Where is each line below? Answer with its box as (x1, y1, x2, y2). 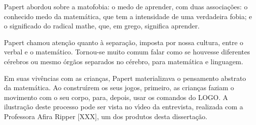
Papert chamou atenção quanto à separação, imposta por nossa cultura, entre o (4, 37, 244, 47)
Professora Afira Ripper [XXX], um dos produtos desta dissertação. (4, 111, 208, 121)
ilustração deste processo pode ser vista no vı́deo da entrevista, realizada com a (4, 101, 243, 112)
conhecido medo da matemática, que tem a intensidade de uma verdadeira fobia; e (4, 11, 252, 21)
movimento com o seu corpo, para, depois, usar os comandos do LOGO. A (4, 92, 228, 102)
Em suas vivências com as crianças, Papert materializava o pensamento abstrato (4, 73, 246, 83)
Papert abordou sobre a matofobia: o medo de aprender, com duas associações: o (4, 1, 248, 11)
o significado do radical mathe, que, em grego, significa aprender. (4, 21, 200, 31)
